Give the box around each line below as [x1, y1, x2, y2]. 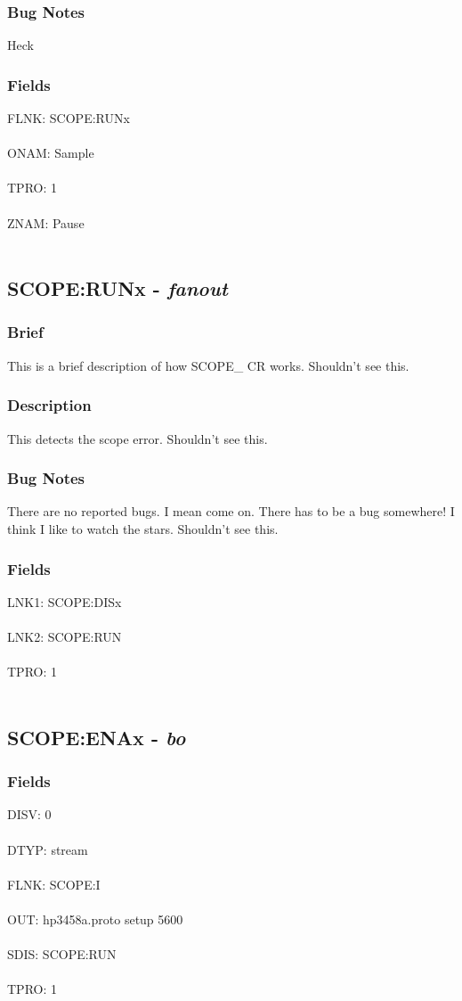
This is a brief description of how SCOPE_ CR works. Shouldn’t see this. [7, 356, 409, 374]
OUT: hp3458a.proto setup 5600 [7, 909, 183, 928]
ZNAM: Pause [7, 213, 85, 232]
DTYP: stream [7, 840, 88, 858]
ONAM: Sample [7, 144, 94, 162]
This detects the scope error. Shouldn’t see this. [7, 429, 268, 447]
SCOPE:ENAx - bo [7, 723, 186, 751]
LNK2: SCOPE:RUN [7, 628, 122, 645]
